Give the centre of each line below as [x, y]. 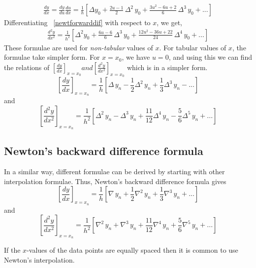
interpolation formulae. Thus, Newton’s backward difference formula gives [115, 181]
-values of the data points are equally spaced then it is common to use [132, 250]
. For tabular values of [193, 47]
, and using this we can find [210, 57]
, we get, [169, 22]
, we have [136, 57]
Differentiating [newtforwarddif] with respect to [77, 22]
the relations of [27, 67]
